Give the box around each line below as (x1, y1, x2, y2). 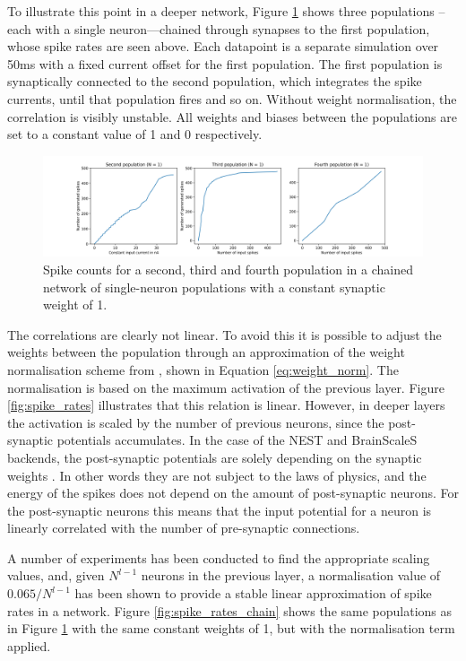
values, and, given (7, 566, 105, 585)
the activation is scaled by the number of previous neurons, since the (7, 413, 384, 431)
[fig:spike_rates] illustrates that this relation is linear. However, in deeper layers (7, 396, 445, 414)
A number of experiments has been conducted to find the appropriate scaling (7, 548, 430, 567)
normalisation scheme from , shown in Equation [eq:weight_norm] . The (7, 360, 399, 378)
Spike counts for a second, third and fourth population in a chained (43, 259, 413, 278)
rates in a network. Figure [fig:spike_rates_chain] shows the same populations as (7, 601, 453, 620)
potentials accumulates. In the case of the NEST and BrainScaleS (56, 431, 418, 449)
